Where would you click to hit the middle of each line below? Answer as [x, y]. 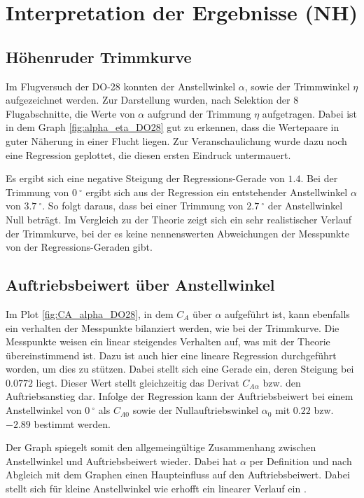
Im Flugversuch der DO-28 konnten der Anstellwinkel [121, 86]
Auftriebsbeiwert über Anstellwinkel [140, 285]
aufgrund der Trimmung [199, 113]
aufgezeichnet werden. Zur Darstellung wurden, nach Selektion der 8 [152, 100]
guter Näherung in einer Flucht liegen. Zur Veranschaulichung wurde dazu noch [176, 140]
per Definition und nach [301, 461]
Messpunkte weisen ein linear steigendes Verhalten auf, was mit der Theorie [168, 341]
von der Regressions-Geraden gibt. [79, 247]
